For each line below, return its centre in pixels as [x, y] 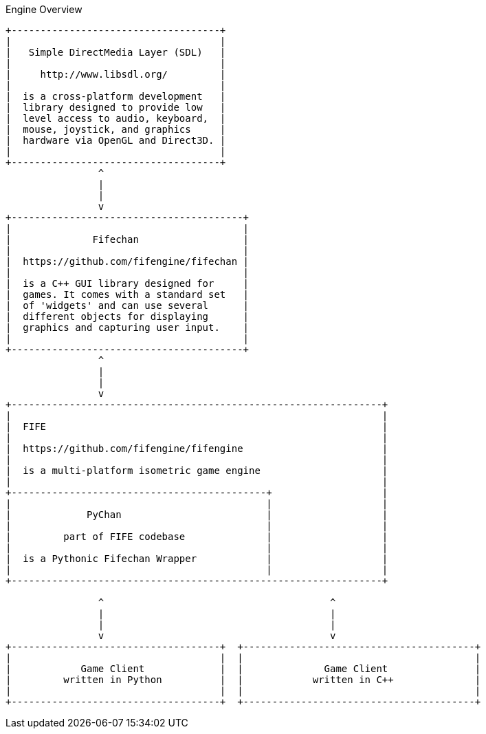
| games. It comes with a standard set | [128, 294]
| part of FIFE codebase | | [197, 537]
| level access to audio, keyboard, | [116, 118]
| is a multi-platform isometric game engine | [197, 471]
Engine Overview [44, 9]
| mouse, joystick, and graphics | [116, 129]
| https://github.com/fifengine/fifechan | [128, 261]
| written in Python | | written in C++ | [243, 680]
